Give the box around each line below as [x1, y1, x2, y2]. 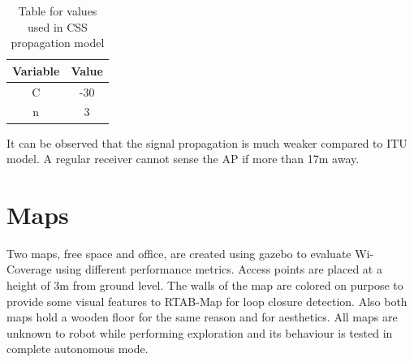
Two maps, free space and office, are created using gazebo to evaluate [6, 244, 351, 261]
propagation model [11, 34, 105, 51]
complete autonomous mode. [6, 340, 149, 357]
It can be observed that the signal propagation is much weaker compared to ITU [6, 134, 408, 151]
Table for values [18, 2, 97, 19]
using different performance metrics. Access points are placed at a [55, 261, 382, 278]
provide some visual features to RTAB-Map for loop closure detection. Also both [6, 292, 408, 309]
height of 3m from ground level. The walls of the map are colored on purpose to [6, 277, 403, 294]
